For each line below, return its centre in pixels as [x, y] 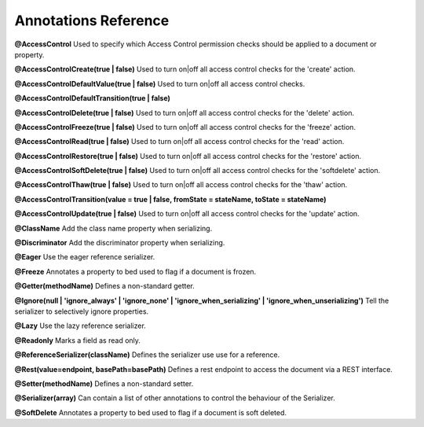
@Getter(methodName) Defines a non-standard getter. [105, 286]
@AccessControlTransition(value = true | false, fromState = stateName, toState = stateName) [170, 199]
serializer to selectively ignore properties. [82, 311]
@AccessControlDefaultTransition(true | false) [92, 98]
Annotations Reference [92, 20]
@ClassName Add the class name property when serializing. [113, 228]
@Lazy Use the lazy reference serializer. [80, 326]
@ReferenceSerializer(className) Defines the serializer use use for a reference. [147, 355]
